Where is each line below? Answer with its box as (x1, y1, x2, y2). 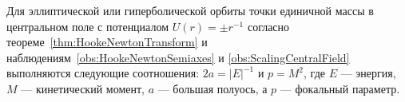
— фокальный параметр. (280, 80, 400, 96)
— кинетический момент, (21, 80, 145, 96)
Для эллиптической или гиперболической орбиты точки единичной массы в (6, 2, 374, 18)
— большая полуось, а (157, 80, 268, 96)
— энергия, (340, 65, 396, 81)
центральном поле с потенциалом (6, 18, 169, 34)
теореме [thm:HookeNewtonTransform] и (6, 33, 208, 50)
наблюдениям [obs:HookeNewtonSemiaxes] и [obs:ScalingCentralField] (6, 49, 350, 65)
